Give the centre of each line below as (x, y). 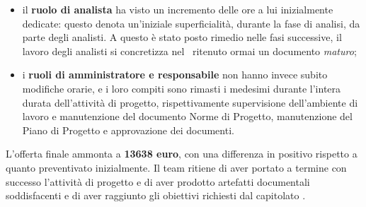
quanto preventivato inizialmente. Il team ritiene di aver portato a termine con (176, 167)
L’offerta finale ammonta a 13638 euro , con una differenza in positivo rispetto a (182, 154)
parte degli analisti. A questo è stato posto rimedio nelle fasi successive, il (182, 37)
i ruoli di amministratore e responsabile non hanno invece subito (175, 75)
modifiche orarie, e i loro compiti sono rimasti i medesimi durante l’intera (182, 88)
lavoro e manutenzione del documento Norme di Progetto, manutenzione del (187, 116)
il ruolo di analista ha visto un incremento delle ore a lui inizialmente (178, 9)
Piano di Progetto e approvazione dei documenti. (128, 130)
